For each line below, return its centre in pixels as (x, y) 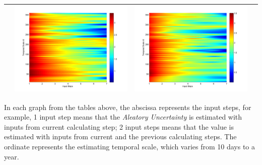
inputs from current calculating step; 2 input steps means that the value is (119, 126)
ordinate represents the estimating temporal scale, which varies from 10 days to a (130, 146)
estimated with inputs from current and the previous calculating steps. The (120, 136)
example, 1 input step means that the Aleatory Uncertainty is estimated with (123, 117)
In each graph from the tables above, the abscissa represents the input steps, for (128, 107)
